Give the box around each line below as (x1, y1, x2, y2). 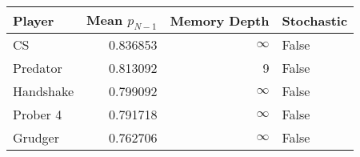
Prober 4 (13, 105, 62, 124)
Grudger (13, 128, 60, 147)
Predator (13, 58, 62, 78)
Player (13, 10, 54, 30)
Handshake (13, 82, 74, 101)
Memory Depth (170, 10, 270, 30)
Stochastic (282, 10, 348, 30)
